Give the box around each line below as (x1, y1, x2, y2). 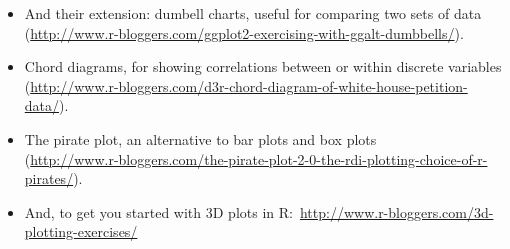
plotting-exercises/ (24, 221, 138, 242)
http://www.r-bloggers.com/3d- (299, 201, 494, 222)
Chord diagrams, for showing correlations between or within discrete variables (24, 56, 502, 77)
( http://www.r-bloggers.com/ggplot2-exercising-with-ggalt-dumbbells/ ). (24, 22, 464, 43)
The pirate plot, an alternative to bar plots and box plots (24, 128, 377, 149)
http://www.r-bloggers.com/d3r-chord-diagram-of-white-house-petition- (30, 75, 468, 96)
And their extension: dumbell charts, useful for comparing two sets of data (24, 3, 482, 23)
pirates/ (24, 168, 74, 189)
